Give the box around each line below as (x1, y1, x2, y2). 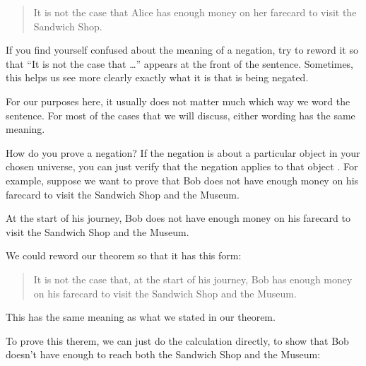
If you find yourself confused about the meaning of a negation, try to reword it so (6, 42, 358, 57)
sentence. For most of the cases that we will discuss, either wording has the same (6, 107, 355, 122)
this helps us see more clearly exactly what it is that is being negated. (6, 70, 309, 85)
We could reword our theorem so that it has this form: (6, 248, 242, 263)
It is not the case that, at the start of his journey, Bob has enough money (33, 271, 353, 286)
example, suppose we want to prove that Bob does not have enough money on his (6, 172, 359, 187)
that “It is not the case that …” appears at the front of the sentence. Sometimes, (6, 56, 354, 71)
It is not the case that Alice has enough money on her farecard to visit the (33, 5, 357, 19)
